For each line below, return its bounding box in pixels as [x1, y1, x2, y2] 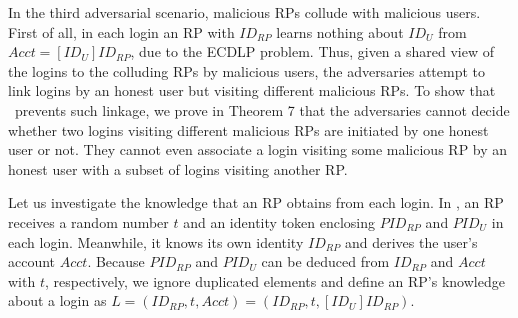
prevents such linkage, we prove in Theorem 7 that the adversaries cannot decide [14, 99, 510, 120]
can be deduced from [261, 251, 390, 272]
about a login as [8, 290, 107, 311]
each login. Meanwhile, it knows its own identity [8, 231, 304, 252]
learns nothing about [276, 21, 404, 42]
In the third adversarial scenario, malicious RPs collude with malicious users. [8, 2, 481, 22]
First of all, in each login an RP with [8, 21, 235, 42]
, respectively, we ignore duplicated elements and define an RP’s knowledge [44, 270, 505, 291]
